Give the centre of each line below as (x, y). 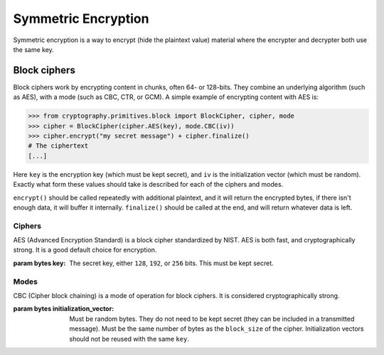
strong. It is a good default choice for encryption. (85, 250)
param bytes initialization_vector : (64, 309)
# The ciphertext (58, 146)
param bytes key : (39, 263)
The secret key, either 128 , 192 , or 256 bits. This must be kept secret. (171, 263)
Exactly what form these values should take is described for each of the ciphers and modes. (148, 185)
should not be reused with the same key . (129, 339)
